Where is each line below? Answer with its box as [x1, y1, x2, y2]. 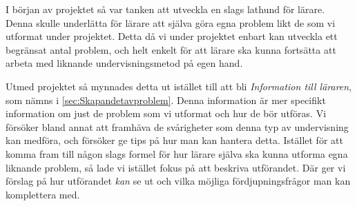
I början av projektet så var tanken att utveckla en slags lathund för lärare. [6, 2, 325, 16]
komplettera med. [6, 187, 80, 201]
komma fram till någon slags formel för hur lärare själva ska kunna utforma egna [6, 146, 348, 161]
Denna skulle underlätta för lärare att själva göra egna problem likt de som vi [6, 15, 336, 30]
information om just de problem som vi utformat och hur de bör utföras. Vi [6, 106, 327, 121]
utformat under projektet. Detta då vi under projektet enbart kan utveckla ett [6, 29, 338, 43]
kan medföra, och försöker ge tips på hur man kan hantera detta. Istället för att [6, 133, 343, 147]
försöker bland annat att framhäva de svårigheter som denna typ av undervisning [6, 119, 349, 134]
